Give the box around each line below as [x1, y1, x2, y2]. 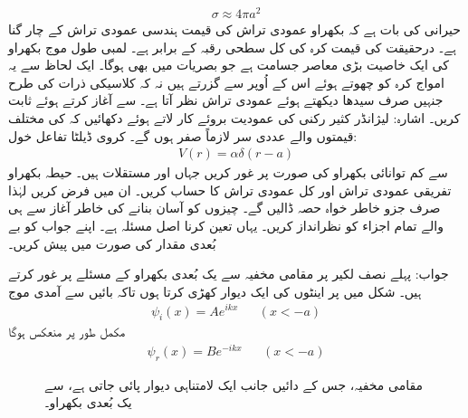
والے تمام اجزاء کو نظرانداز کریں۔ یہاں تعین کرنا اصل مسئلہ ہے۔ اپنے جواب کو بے [8, 216, 444, 235]
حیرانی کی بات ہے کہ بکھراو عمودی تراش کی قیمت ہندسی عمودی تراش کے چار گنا [8, 20, 461, 39]
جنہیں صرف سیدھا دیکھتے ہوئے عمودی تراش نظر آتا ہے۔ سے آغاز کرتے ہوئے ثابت [8, 90, 444, 109]
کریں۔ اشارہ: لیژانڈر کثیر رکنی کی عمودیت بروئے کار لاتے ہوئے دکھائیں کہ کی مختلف [8, 109, 461, 128]
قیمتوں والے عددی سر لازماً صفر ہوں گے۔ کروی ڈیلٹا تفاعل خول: [8, 126, 358, 145]
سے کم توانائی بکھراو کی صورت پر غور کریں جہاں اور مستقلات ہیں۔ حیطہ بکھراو [8, 163, 448, 182]
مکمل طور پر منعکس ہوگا [8, 322, 126, 341]
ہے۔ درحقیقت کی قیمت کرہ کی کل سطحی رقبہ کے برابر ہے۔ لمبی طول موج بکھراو [8, 37, 456, 56]
